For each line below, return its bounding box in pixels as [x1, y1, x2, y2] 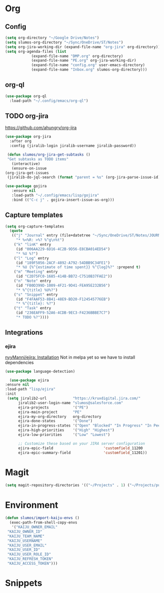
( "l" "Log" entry [14, 255, 49, 261]
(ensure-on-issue [11, 166, 47, 171]
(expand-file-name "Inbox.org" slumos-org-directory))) [31, 67, 147, 72]
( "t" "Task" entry [14, 306, 51, 311]
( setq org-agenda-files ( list [5, 49, 67, 54]
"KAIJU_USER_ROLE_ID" [7, 552, 51, 557]
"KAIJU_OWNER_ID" [7, 529, 42, 534]
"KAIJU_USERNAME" [7, 538, 42, 543]
